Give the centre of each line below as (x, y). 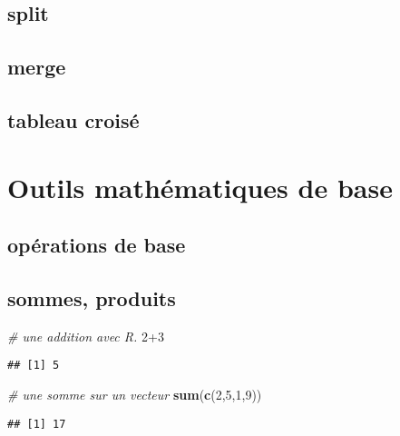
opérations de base (97, 245)
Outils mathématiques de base (200, 187)
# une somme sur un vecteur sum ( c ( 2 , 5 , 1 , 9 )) (135, 394)
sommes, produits (92, 297)
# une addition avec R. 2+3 (86, 336)
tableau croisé (73, 119)
